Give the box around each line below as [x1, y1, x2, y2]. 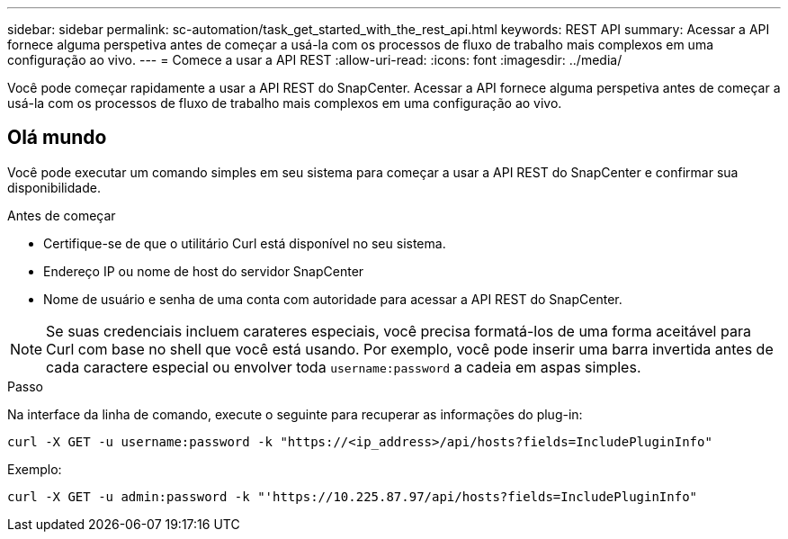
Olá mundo [7, 126, 107, 149]
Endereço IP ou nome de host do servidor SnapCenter [43, 263, 364, 279]
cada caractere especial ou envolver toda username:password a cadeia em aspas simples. [46, 357, 641, 376]
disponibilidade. [7, 179, 101, 195]
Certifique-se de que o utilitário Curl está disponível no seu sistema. [43, 235, 446, 251]
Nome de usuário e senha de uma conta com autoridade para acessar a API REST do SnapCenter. [43, 291, 622, 307]
